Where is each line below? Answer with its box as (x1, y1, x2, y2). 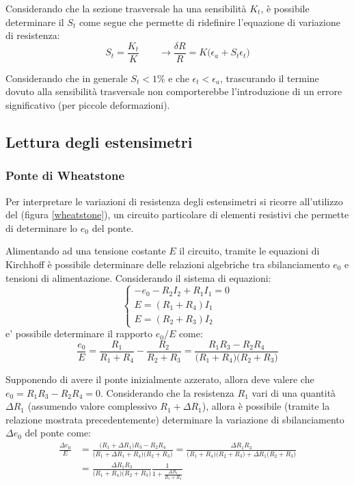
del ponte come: (25, 425, 91, 440)
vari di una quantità (251, 385, 336, 399)
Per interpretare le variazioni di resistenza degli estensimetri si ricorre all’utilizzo (5, 194, 343, 208)
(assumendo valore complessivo (27, 399, 157, 413)
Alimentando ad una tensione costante (5, 244, 166, 258)
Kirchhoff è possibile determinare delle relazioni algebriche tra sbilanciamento (5, 257, 330, 271)
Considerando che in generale (5, 70, 128, 85)
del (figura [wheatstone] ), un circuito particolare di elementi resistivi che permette (5, 207, 349, 222)
